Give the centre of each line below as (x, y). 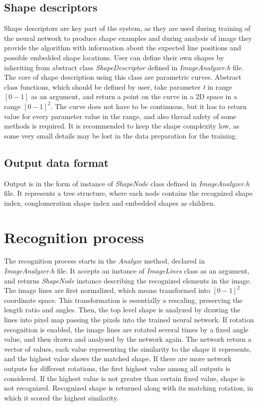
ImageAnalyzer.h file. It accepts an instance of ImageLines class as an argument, (127, 271)
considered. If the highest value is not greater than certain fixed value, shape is (125, 378)
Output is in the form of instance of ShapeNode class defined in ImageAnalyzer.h (127, 183)
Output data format (57, 162)
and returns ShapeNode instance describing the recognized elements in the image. (128, 280)
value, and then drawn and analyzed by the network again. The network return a (128, 339)
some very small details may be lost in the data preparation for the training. (121, 135)
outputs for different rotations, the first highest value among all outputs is (117, 368)
